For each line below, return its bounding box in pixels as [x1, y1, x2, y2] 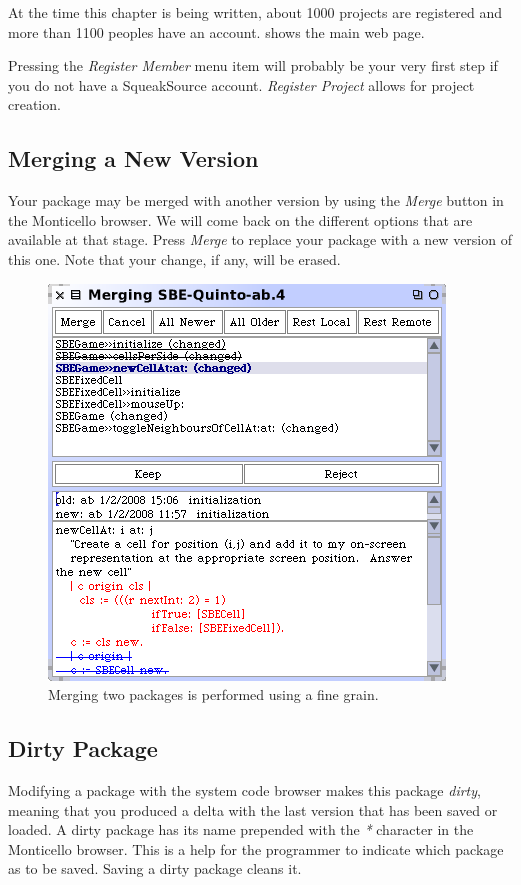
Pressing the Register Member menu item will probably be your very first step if [8, 55, 498, 76]
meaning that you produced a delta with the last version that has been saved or [8, 799, 498, 820]
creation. [8, 94, 61, 115]
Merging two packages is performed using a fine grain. [48, 684, 379, 705]
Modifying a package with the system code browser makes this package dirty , [8, 779, 481, 800]
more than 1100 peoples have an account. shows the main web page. [8, 21, 425, 42]
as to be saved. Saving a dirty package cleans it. [8, 858, 302, 879]
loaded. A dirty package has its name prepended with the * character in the [8, 819, 474, 840]
